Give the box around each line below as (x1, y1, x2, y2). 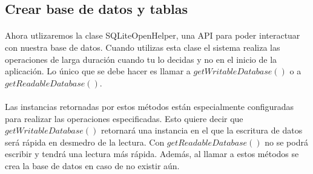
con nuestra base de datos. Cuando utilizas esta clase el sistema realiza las (5, 40, 280, 53)
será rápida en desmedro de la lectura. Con (5, 135, 165, 148)
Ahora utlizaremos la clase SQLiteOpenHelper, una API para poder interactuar (5, 29, 300, 42)
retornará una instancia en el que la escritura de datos (101, 124, 303, 137)
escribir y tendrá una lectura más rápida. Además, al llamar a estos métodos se (5, 147, 299, 160)
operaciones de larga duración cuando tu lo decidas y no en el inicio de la (5, 53, 277, 65)
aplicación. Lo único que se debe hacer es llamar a (5, 65, 191, 77)
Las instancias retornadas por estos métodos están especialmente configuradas (5, 100, 294, 112)
